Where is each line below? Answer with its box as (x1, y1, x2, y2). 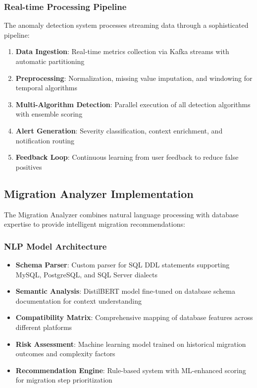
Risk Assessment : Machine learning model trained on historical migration (15, 338, 246, 349)
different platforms (15, 322, 72, 332)
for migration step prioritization (15, 375, 112, 385)
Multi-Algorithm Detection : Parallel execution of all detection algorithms (15, 99, 251, 109)
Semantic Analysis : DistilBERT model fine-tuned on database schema (15, 286, 236, 296)
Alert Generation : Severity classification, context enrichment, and (15, 125, 223, 135)
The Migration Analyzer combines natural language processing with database (4, 209, 239, 219)
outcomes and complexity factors (15, 348, 115, 359)
